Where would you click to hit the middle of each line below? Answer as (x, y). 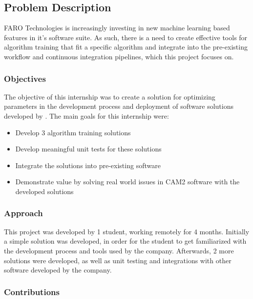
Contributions (32, 291)
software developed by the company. (58, 270)
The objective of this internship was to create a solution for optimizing (110, 96)
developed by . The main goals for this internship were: (86, 115)
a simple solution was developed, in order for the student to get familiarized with (125, 241)
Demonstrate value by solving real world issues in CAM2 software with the (127, 182)
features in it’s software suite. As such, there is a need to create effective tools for (126, 37)
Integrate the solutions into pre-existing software (88, 165)
